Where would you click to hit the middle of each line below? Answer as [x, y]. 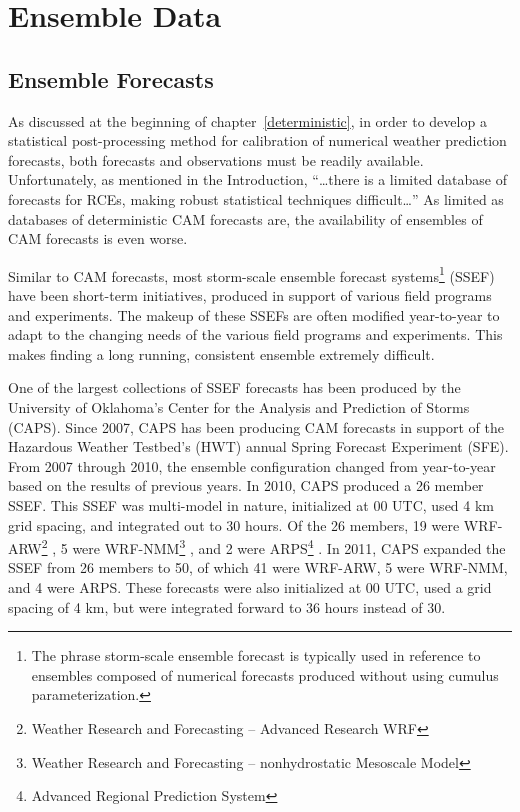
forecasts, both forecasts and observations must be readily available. [216, 159]
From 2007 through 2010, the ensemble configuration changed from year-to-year [252, 465]
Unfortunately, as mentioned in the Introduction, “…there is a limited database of [257, 179]
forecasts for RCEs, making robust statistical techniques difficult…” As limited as [256, 198]
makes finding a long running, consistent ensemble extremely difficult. [221, 353]
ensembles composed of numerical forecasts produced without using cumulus [265, 674]
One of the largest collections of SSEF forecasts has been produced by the [234, 387]
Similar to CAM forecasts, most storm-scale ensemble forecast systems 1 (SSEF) [251, 274]
